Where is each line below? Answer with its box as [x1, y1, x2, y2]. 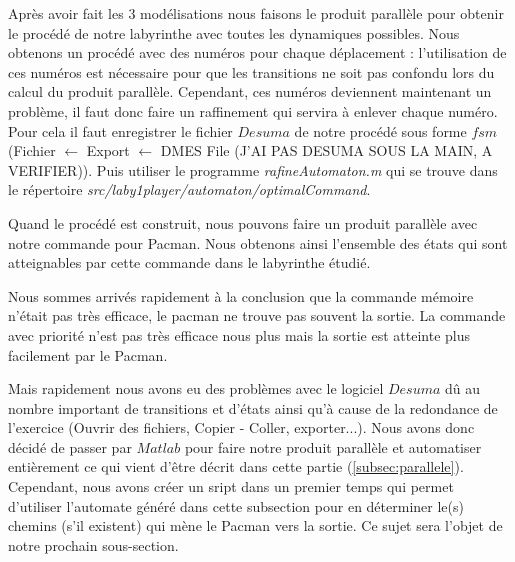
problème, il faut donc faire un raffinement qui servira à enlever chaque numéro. [8, 100, 498, 121]
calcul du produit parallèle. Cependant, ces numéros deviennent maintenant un [8, 81, 492, 102]
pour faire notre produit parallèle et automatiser [184, 436, 482, 457]
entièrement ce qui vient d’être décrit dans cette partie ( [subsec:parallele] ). [8, 456, 464, 477]
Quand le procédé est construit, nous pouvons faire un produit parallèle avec [8, 212, 478, 233]
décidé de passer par [8, 436, 132, 457]
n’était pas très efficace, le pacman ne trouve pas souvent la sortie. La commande [8, 305, 506, 326]
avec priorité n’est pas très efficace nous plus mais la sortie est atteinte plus [8, 324, 470, 345]
